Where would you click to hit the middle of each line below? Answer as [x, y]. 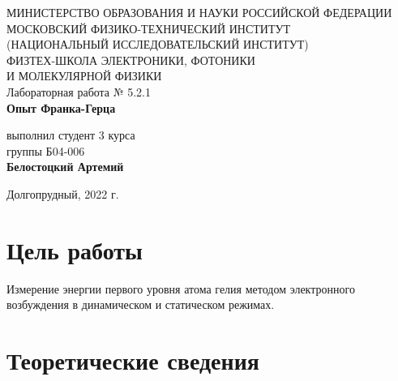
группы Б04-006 [46, 150]
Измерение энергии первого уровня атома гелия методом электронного [181, 288]
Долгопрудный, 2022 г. [63, 193]
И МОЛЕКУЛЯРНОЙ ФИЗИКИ [84, 76]
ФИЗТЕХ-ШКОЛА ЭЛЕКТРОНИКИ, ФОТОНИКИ [131, 60]
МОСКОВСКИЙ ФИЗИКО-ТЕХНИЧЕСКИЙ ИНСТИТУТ [148, 28]
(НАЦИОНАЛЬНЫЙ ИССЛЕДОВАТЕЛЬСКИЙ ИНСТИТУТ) [158, 44]
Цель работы [75, 249]
